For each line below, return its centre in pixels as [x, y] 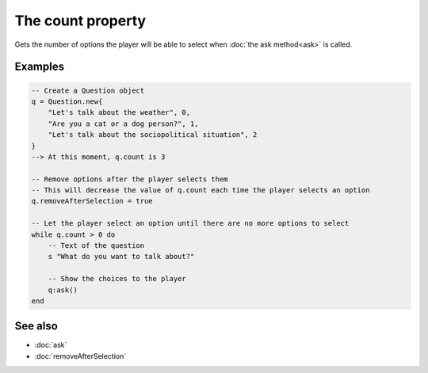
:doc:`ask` [51, 345]
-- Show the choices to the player [117, 279]
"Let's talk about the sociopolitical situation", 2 [153, 135]
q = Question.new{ [67, 101]
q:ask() [63, 290]
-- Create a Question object [88, 90]
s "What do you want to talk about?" [121, 257]
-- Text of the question [96, 246]
